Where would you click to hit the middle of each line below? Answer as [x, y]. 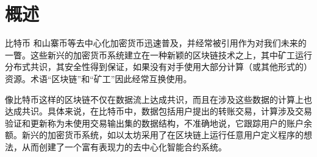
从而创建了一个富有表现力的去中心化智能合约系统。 [124, 146]
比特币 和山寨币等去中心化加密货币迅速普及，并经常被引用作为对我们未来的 [156, 43]
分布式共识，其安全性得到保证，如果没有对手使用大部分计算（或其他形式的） [158, 67]
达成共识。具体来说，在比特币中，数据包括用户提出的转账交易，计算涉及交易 [158, 111]
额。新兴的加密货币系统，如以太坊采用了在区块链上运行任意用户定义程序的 [154, 135]
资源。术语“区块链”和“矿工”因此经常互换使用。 [98, 78]
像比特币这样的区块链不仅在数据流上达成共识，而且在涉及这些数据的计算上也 [158, 99]
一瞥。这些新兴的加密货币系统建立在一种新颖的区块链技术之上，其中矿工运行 [158, 54]
